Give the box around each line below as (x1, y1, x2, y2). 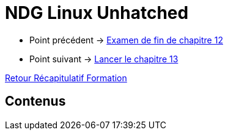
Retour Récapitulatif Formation (5, 72, 127, 83)
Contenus (5, 93, 66, 109)
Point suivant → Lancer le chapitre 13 (29, 53, 178, 64)
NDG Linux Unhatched (5, 2, 189, 23)
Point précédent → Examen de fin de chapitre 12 (29, 34, 223, 45)
